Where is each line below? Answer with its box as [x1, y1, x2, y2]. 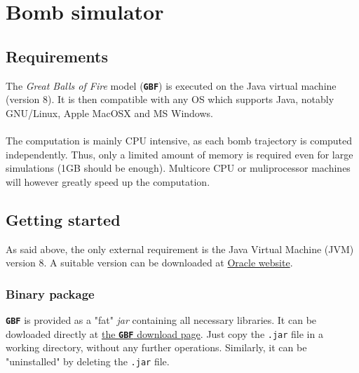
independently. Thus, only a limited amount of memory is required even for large [6, 147, 353, 161]
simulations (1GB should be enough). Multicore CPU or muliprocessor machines [6, 161, 351, 175]
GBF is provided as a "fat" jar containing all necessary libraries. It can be [6, 313, 317, 327]
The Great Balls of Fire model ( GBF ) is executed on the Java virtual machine [6, 78, 337, 93]
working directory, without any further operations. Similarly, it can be [6, 340, 307, 355]
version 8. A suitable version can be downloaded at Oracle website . [6, 255, 293, 270]
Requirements [6, 45, 108, 67]
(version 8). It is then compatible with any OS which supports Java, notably [6, 92, 334, 107]
